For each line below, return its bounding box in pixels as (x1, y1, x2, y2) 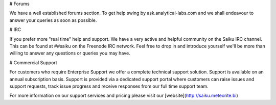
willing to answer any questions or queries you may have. (9, 50, 130, 56)
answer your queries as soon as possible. (9, 17, 97, 23)
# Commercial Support (9, 59, 57, 66)
